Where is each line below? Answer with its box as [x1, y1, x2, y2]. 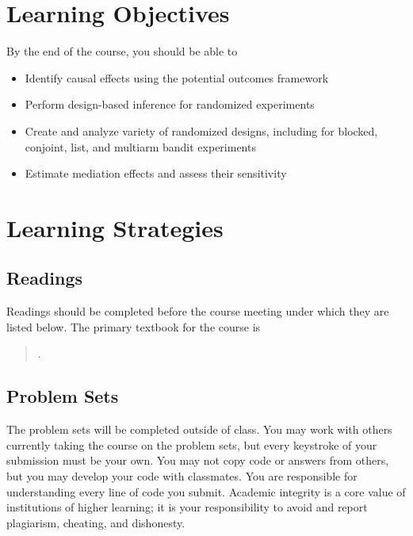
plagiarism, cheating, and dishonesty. [6, 514, 185, 530]
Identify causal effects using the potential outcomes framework [25, 69, 329, 86]
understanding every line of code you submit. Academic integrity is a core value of [6, 483, 406, 500]
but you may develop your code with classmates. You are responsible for [6, 468, 358, 484]
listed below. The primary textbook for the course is [6, 318, 261, 335]
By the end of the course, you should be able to [6, 43, 238, 59]
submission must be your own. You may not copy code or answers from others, [6, 452, 389, 469]
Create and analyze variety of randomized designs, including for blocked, [25, 122, 378, 139]
